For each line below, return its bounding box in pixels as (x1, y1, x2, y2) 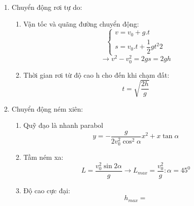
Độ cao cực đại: (23, 185, 70, 195)
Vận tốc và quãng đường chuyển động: (23, 18, 139, 29)
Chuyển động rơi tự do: (11, 2, 82, 12)
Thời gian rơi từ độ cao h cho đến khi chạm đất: (23, 69, 169, 80)
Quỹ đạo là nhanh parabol (23, 120, 103, 130)
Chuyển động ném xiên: (11, 103, 83, 114)
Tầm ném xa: (23, 151, 64, 162)
